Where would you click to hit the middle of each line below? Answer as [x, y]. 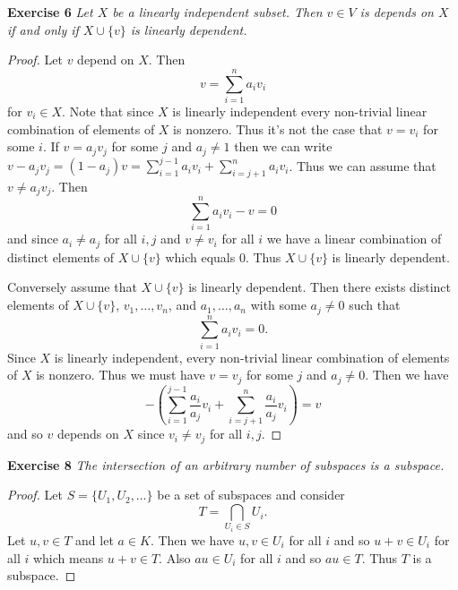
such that [375, 305]
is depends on [397, 12]
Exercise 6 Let [50, 12]
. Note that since [108, 111]
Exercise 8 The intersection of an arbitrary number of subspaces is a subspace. [226, 464]
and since [33, 239]
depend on [106, 60]
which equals [200, 257]
